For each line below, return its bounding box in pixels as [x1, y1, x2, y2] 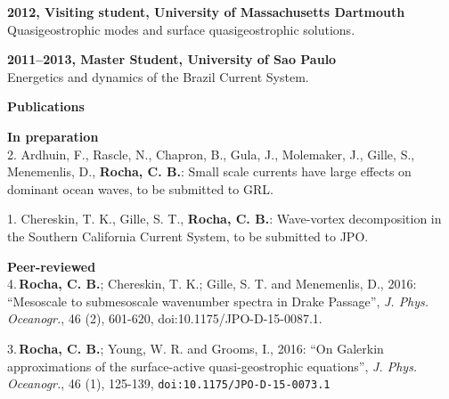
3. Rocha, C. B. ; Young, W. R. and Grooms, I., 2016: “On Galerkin [7, 338, 384, 357]
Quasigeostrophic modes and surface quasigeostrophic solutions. [7, 20, 355, 38]
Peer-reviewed [7, 256, 96, 275]
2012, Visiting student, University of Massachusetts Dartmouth [7, 3, 405, 20]
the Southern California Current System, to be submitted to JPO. [7, 226, 369, 245]
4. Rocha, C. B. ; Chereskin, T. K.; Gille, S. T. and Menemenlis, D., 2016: [7, 274, 417, 293]
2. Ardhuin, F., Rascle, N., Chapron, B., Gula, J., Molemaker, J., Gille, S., [7, 144, 415, 163]
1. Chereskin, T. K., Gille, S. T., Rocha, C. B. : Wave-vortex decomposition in [7, 209, 442, 228]
